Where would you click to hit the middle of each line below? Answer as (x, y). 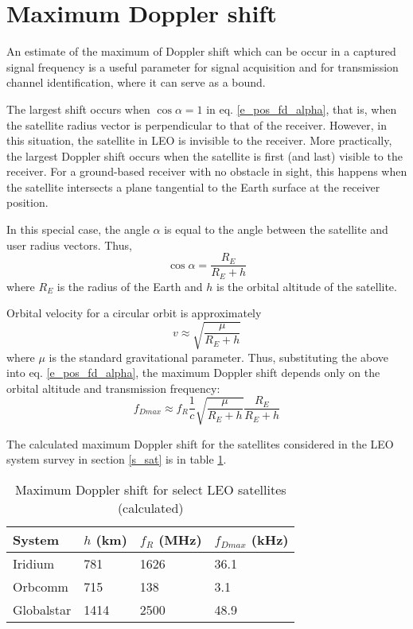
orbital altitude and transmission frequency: (113, 388)
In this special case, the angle (78, 229)
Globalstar (42, 609)
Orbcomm (41, 586)
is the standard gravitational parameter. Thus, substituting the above (219, 357)
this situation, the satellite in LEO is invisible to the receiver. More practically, (199, 140)
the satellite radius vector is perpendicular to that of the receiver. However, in (197, 124)
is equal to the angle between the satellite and (276, 229)
